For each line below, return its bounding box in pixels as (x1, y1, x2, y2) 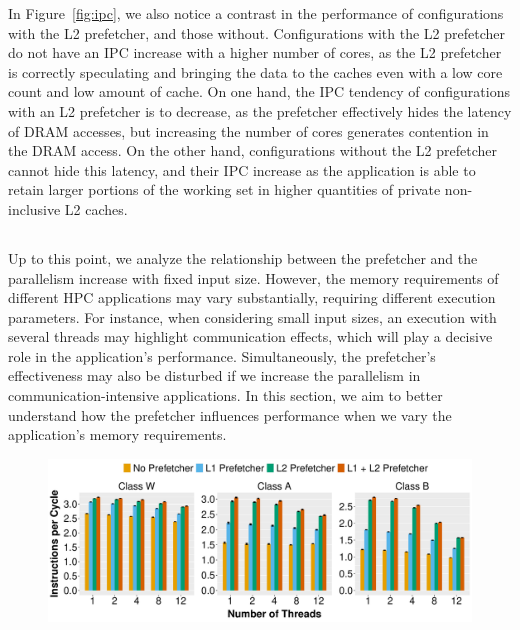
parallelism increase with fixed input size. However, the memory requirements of (8, 267, 499, 288)
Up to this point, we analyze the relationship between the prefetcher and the (8, 247, 478, 268)
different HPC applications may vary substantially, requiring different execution (8, 287, 496, 308)
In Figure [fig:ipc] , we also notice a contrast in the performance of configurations (8, 3, 504, 23)
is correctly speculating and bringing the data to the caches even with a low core (8, 61, 503, 82)
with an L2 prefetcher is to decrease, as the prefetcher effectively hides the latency (8, 100, 512, 121)
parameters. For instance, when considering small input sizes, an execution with (8, 306, 497, 327)
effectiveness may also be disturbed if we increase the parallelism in (8, 365, 421, 386)
